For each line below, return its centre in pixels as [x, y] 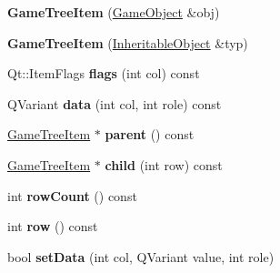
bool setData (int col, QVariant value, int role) [141, 256]
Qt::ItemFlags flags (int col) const [104, 73]
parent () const [150, 134]
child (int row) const [164, 164]
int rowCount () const [72, 195]
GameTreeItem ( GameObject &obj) [114, 12]
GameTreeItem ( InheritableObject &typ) [128, 42]
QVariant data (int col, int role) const [115, 103]
